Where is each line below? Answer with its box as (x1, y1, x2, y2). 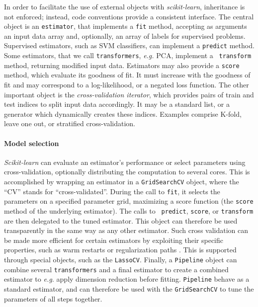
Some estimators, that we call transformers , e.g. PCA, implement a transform (4, 50, 252, 61)
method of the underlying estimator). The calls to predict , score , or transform (4, 205, 254, 216)
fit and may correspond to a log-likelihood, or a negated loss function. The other (4, 79, 249, 89)
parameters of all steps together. (4, 293, 102, 304)
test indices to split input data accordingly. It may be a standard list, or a (4, 99, 230, 109)
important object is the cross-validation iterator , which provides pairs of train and (4, 89, 254, 99)
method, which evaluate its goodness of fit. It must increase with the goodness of (4, 70, 251, 80)
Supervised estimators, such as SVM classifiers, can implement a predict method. (4, 40, 255, 51)
